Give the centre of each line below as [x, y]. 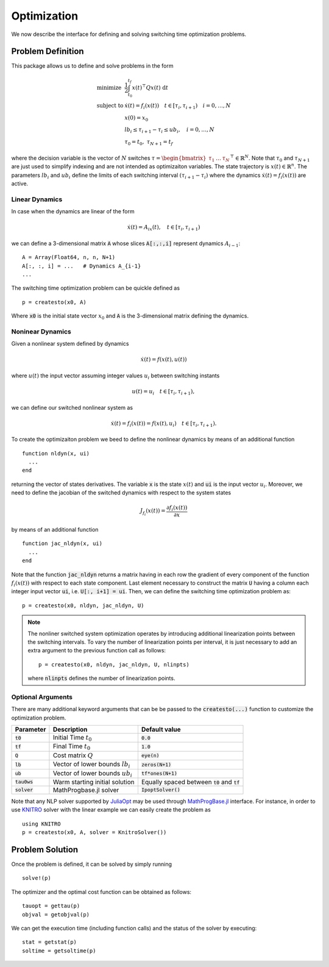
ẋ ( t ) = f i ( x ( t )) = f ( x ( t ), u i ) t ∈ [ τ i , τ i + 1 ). [164, 424]
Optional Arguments [42, 697]
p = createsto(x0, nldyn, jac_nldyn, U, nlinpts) [114, 664]
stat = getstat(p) [50, 942]
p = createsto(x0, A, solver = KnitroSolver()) [94, 833]
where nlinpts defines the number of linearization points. [101, 678]
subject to [110, 105]
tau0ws [24, 782]
